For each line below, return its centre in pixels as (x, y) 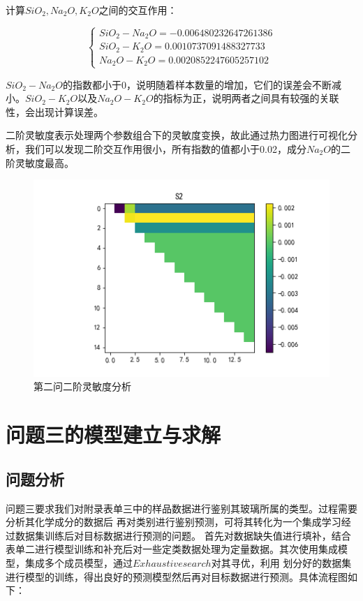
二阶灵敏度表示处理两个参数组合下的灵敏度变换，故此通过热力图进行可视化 (177, 135)
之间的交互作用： (138, 10)
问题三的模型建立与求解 (113, 435)
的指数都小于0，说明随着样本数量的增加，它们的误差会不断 (197, 84)
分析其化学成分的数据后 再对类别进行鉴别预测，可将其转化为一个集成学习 (173, 522)
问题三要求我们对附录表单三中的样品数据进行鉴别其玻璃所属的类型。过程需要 (181, 508)
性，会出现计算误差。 (54, 111)
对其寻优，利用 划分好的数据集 (281, 562)
